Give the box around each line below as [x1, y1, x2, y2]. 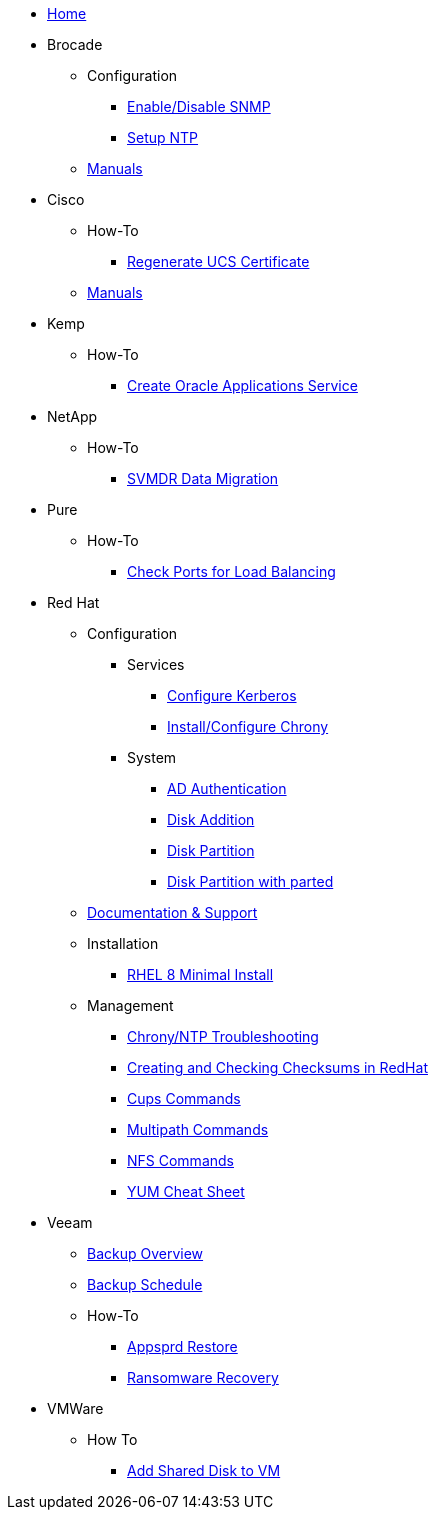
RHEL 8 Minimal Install [127, 966, 274, 983]
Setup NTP [127, 129, 199, 146]
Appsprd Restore [127, 1338, 238, 1355]
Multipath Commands [127, 1121, 269, 1138]
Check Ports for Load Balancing [127, 563, 336, 580]
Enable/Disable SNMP [127, 98, 271, 115]
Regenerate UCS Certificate [127, 253, 310, 270]
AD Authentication [167, 780, 287, 797]
